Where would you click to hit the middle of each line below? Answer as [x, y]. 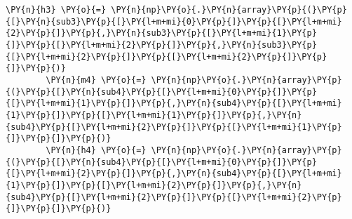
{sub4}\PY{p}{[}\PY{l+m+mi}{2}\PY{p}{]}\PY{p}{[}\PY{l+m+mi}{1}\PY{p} [174, 127]
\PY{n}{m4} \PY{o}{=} [96, 80]
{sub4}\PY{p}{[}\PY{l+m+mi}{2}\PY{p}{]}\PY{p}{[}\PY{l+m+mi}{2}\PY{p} [174, 197]
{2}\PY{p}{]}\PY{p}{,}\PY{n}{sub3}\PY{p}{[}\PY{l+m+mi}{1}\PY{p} [161, 33]
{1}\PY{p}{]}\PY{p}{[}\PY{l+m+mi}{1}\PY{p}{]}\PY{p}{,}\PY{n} [154, 115]
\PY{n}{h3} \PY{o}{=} [56, 10]
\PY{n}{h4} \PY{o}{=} [96, 150]
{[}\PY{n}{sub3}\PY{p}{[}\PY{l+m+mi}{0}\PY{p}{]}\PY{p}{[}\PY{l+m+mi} [174, 21]
